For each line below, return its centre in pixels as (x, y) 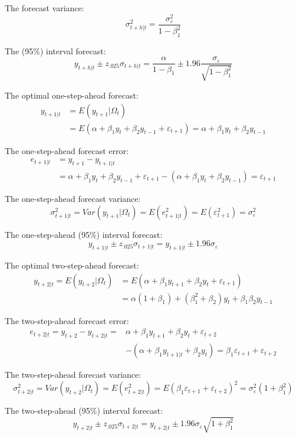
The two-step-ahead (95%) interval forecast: (84, 411)
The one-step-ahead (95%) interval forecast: (84, 234)
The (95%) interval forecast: (55, 50)
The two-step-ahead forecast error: (67, 320)
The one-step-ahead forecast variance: (73, 199)
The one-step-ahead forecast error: (67, 150)
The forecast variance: (45, 8)
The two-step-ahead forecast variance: (73, 375)
